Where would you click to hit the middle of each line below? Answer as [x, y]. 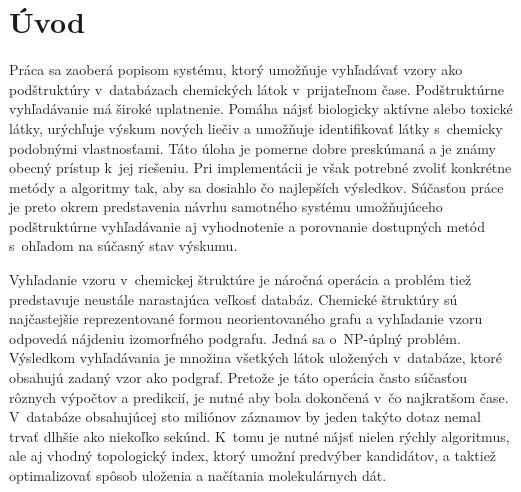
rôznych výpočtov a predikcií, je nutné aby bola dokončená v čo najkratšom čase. [259, 396]
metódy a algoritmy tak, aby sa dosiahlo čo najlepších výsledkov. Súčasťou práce [256, 186]
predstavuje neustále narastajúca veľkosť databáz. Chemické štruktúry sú [233, 298]
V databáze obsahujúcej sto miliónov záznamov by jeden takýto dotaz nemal [245, 416]
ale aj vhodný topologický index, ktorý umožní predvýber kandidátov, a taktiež [253, 455]
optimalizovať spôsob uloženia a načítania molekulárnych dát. [198, 475]
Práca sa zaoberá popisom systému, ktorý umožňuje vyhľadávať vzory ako [236, 69]
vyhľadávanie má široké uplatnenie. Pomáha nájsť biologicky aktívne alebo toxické [261, 108]
